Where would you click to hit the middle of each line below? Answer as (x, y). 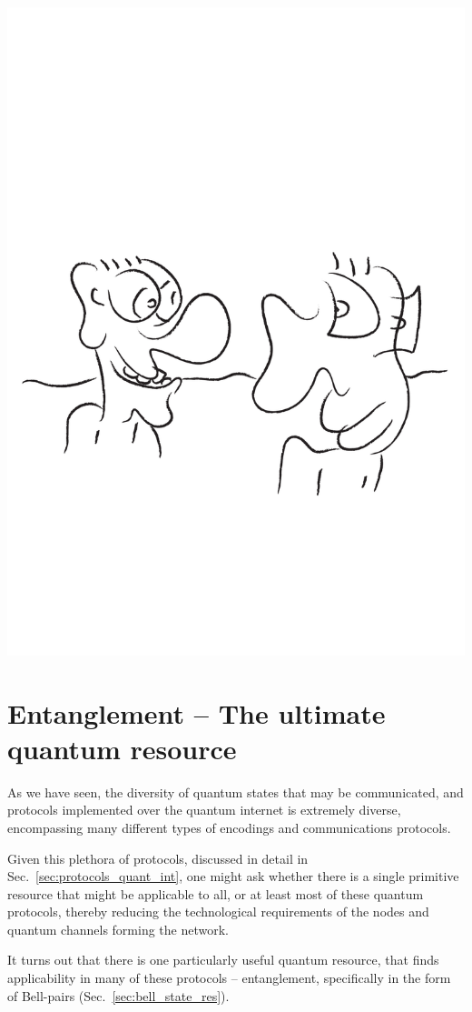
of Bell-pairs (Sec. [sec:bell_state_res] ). (118, 995)
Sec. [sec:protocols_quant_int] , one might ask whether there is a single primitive (233, 876)
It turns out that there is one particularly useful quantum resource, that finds (223, 960)
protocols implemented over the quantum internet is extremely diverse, (204, 810)
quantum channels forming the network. (118, 929)
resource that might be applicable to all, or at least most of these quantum (216, 893)
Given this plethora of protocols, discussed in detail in (158, 858)
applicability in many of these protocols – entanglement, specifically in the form (229, 978)
